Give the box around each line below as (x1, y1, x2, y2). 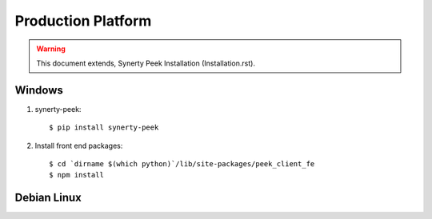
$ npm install (49, 170, 104, 180)
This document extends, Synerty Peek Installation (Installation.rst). (36, 58, 256, 68)
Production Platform (14, 12, 152, 30)
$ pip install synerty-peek (49, 123, 159, 132)
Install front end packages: (34, 141, 123, 150)
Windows (14, 83, 63, 97)
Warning (36, 44, 66, 54)
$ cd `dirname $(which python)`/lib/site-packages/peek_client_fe (49, 160, 315, 169)
